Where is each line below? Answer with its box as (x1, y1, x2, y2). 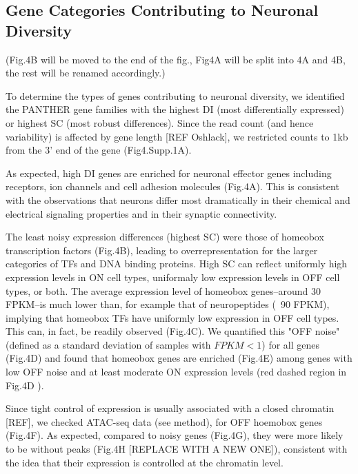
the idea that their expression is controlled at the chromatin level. (6, 455, 284, 469)
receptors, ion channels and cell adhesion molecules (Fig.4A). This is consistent (6, 179, 339, 194)
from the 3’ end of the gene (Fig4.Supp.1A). (6, 143, 192, 157)
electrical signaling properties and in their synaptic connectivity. (6, 206, 277, 220)
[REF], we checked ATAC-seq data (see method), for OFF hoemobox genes (6, 414, 323, 429)
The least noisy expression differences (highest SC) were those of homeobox (6, 229, 324, 244)
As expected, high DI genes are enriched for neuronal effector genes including (6, 165, 332, 180)
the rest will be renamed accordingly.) (6, 65, 166, 80)
